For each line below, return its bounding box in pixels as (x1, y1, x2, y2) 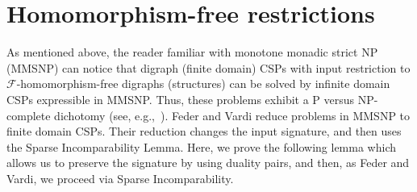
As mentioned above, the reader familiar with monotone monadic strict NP (6, 44, 378, 61)
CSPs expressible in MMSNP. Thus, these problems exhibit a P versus (6, 90, 355, 107)
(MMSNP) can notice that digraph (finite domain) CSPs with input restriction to (6, 59, 411, 76)
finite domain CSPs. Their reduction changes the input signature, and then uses (6, 123, 402, 140)
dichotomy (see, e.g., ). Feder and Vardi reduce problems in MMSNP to (54, 106, 411, 123)
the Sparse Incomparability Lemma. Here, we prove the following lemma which (6, 138, 396, 155)
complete (6, 106, 51, 123)
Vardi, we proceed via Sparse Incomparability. (6, 169, 234, 186)
